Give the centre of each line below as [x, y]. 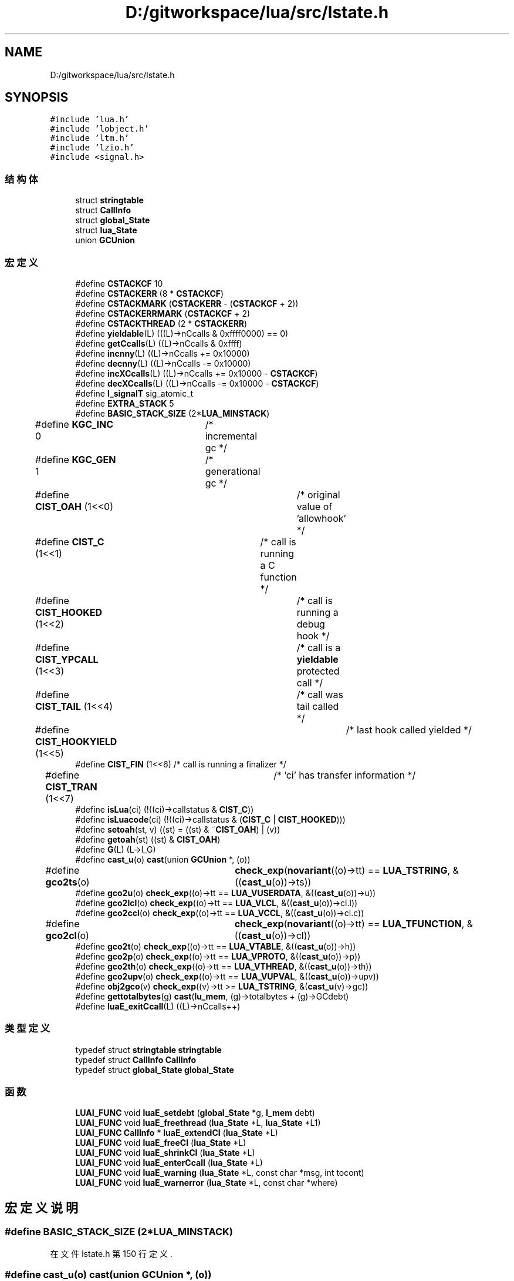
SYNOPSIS [37, 98]
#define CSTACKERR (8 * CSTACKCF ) [150, 293]
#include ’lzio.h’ [92, 148]
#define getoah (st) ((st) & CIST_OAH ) [148, 839]
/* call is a [319, 647]
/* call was [320, 694]
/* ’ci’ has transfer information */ [345, 775]
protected [318, 671]
